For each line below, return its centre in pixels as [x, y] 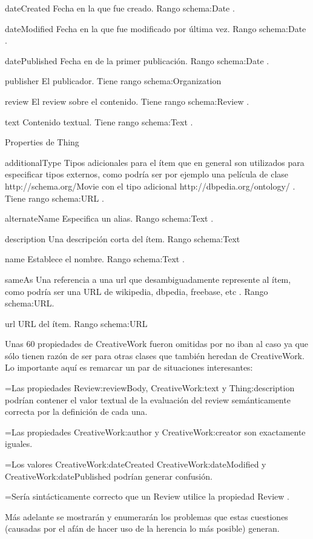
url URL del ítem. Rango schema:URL [76, 323]
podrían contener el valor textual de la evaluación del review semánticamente [148, 399]
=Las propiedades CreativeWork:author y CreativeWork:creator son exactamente [155, 432]
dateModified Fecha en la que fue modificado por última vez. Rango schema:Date [156, 28]
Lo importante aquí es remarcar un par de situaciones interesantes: [129, 367]
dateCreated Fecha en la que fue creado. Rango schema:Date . [120, 8]
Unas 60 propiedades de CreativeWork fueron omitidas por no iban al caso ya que [157, 344]
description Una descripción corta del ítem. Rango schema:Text [123, 238]
